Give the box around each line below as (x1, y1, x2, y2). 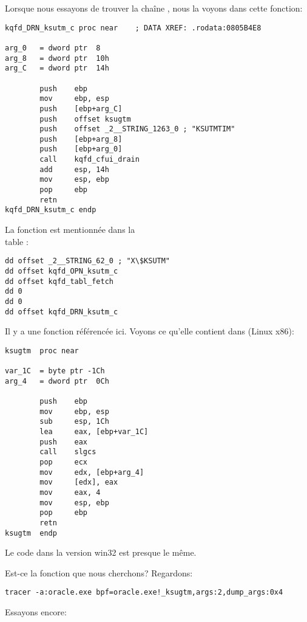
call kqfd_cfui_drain (39, 155, 140, 164)
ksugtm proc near (5, 346, 79, 355)
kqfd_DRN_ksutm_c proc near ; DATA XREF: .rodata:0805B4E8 (5, 23, 261, 32)
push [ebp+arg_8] (39, 134, 123, 143)
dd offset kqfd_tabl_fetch (5, 277, 113, 286)
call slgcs (39, 447, 96, 457)
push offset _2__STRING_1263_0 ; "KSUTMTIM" (39, 125, 235, 134)
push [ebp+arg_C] (39, 104, 123, 113)
